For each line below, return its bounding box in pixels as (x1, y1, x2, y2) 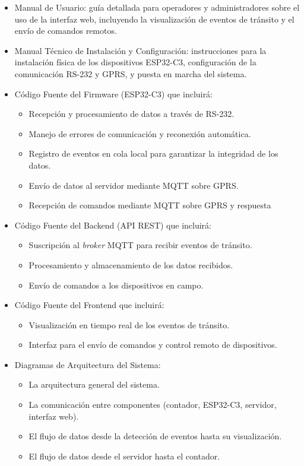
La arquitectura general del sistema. (28, 378, 160, 391)
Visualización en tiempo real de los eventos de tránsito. (28, 318, 230, 331)
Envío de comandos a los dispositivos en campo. (28, 278, 204, 291)
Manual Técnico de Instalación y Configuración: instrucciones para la (14, 44, 267, 56)
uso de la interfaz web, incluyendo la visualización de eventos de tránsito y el (14, 12, 294, 25)
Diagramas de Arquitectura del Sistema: (14, 358, 161, 370)
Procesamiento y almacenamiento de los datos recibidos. (28, 258, 233, 271)
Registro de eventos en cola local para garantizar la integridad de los (28, 147, 278, 160)
